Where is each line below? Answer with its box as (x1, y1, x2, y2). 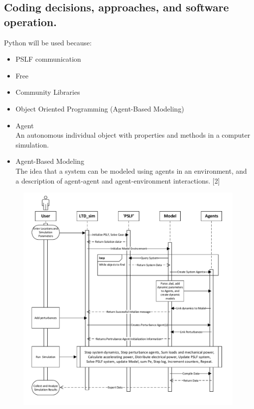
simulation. (15, 139, 49, 149)
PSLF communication (15, 54, 81, 64)
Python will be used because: (4, 37, 92, 47)
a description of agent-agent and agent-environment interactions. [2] (15, 175, 220, 186)
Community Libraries (15, 87, 80, 97)
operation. (4, 14, 57, 29)
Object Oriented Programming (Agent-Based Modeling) (15, 103, 184, 113)
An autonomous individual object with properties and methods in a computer (15, 130, 251, 140)
